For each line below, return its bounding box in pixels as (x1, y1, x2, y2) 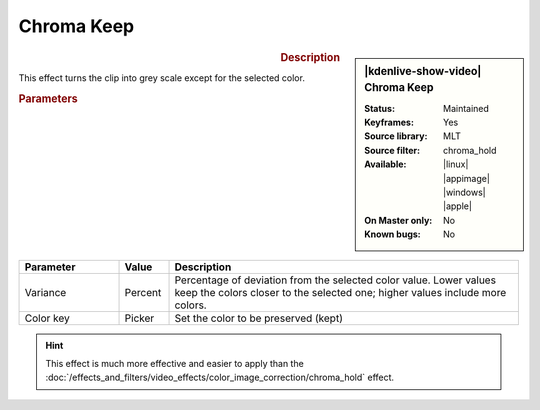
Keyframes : (364, 116, 415, 129)
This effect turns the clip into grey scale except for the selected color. (18, 71, 305, 84)
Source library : (364, 130, 428, 142)
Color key (24, 311, 70, 325)
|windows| (443, 186, 486, 199)
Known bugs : (364, 228, 422, 240)
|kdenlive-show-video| (364, 64, 482, 78)
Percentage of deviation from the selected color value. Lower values (174, 273, 497, 287)
